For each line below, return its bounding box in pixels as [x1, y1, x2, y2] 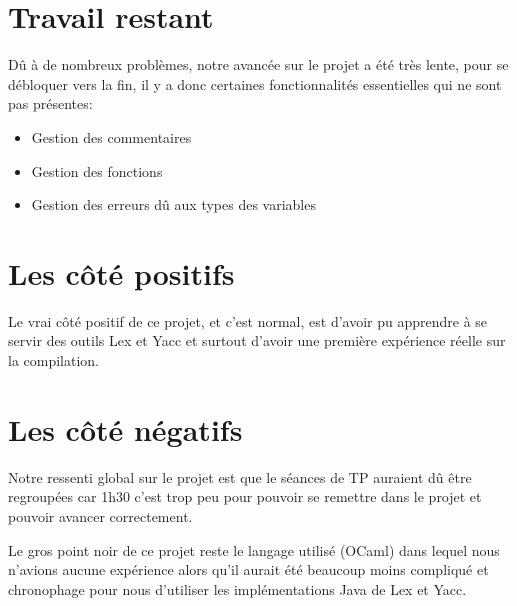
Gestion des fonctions [31, 160, 163, 181]
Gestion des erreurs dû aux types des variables [31, 194, 316, 215]
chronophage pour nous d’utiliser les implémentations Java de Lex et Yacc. [8, 578, 467, 599]
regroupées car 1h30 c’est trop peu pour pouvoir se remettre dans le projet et [8, 486, 482, 507]
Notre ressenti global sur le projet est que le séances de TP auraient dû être [8, 466, 472, 487]
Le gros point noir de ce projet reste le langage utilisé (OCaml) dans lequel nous [8, 539, 500, 560]
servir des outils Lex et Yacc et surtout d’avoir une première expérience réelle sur [8, 330, 506, 351]
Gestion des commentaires [31, 126, 192, 147]
